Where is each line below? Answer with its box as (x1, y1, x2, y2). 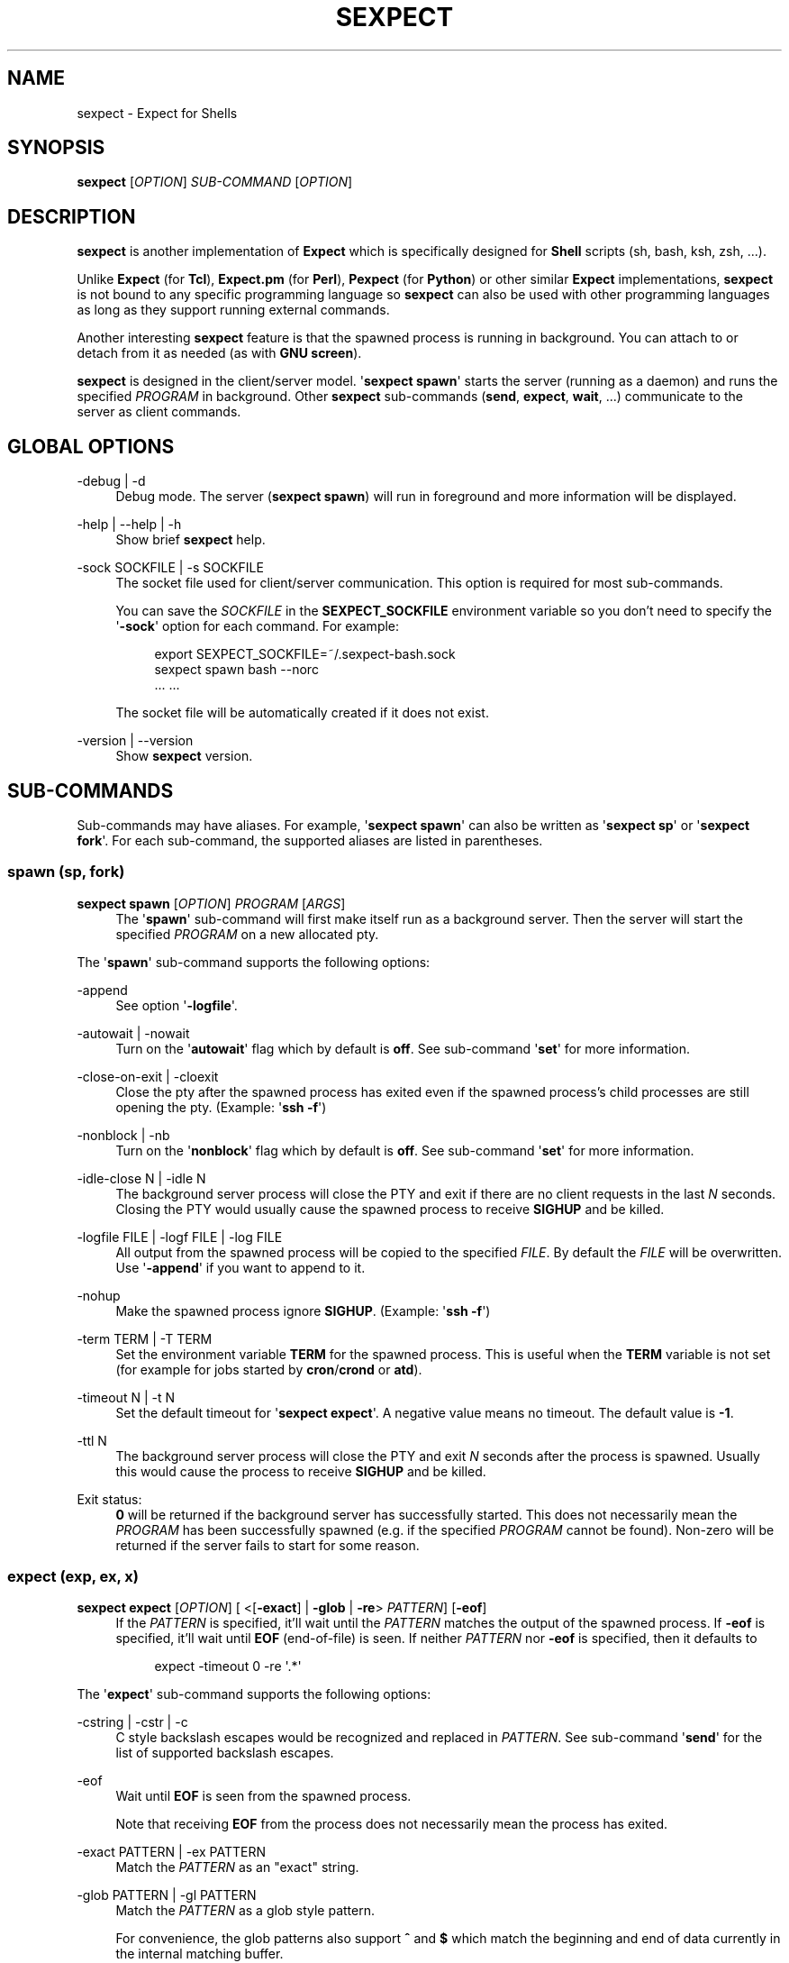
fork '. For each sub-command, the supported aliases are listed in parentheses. (77, 832, 543, 848)
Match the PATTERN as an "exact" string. (115, 1859, 359, 1876)
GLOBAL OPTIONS (7, 434, 175, 458)
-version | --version (77, 733, 194, 749)
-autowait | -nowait (77, 1025, 190, 1041)
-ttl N (77, 1432, 107, 1448)
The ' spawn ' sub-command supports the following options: (77, 954, 431, 970)
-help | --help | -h (77, 516, 182, 533)
